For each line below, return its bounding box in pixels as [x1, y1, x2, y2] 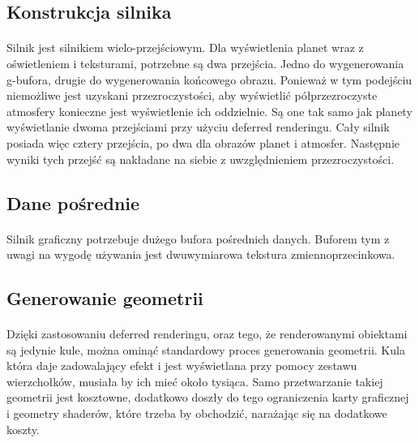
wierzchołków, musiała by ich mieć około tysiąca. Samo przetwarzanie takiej [6, 372, 383, 389]
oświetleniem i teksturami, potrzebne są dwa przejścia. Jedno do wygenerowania [6, 54, 404, 71]
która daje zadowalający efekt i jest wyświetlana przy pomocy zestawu [6, 357, 357, 374]
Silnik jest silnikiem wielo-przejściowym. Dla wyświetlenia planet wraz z [6, 39, 364, 56]
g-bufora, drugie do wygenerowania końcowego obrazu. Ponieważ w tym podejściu [6, 71, 413, 88]
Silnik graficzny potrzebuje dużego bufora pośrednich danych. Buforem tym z [6, 230, 390, 247]
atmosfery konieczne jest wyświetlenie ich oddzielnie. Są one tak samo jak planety [6, 102, 413, 119]
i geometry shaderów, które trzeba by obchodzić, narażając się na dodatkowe [6, 405, 387, 422]
